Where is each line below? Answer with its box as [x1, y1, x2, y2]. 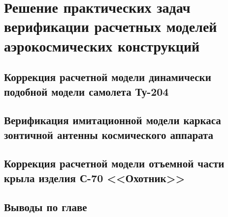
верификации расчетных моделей [4, 16, 217, 36]
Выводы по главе [4, 199, 87, 214]
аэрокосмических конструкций [4, 35, 200, 55]
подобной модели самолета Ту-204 [4, 83, 169, 99]
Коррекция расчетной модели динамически [4, 69, 211, 84]
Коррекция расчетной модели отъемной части [4, 156, 225, 171]
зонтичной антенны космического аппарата [4, 127, 214, 142]
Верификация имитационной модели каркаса [4, 112, 221, 128]
